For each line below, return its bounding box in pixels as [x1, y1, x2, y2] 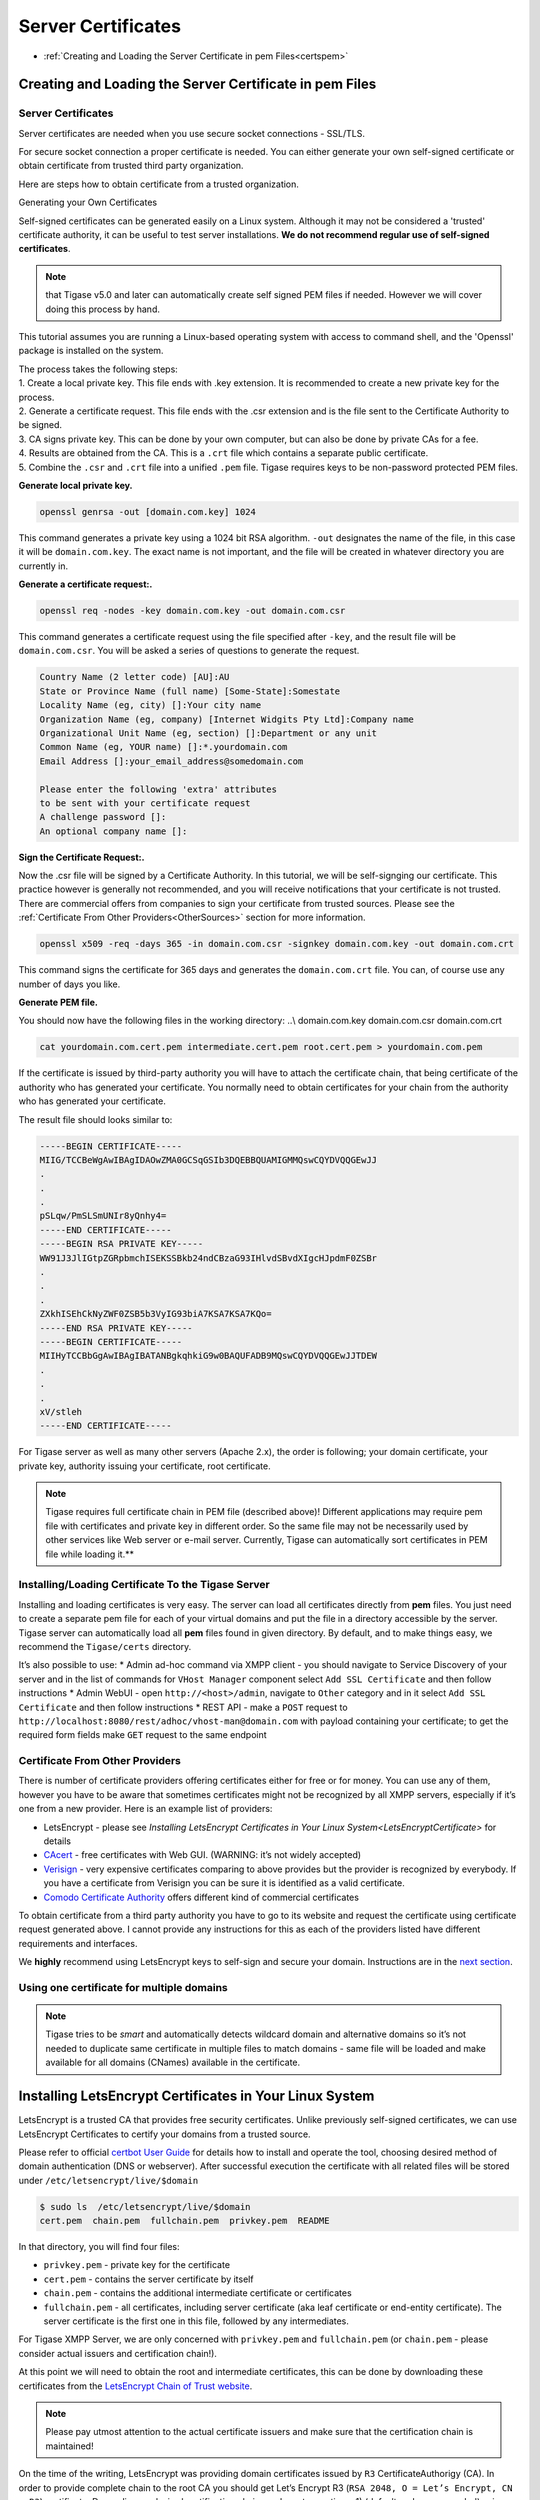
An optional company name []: [39, 825, 188, 837]
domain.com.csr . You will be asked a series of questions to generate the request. [18, 645, 360, 657]
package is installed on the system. [18, 345, 164, 357]
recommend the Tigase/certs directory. [18, 1640, 192, 1652]
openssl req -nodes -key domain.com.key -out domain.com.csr [39, 605, 346, 617]
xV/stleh [39, 1406, 83, 1417]
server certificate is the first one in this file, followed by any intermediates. [43, 2315, 350, 2327]
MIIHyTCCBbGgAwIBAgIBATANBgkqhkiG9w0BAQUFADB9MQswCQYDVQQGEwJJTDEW [39, 1350, 378, 1362]
